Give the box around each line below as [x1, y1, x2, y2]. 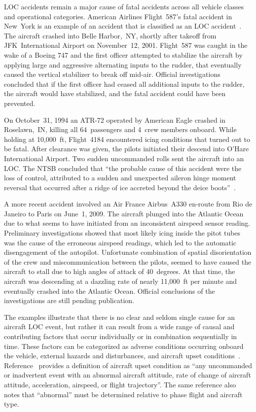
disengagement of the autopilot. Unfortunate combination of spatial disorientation [4, 247, 252, 257]
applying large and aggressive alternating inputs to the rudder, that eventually [4, 59, 242, 69]
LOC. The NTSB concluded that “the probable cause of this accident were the [4, 163, 242, 173]
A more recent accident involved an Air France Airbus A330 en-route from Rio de [4, 199, 253, 209]
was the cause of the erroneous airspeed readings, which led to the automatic [4, 237, 237, 247]
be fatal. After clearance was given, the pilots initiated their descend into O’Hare [4, 143, 249, 154]
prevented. [4, 98, 36, 108]
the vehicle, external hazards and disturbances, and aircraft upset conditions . [4, 350, 240, 361]
